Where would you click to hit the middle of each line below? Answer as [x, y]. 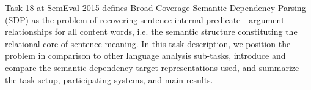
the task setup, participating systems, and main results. [109, 79]
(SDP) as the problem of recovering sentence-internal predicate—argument [145, 19]
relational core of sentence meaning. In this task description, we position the [148, 43]
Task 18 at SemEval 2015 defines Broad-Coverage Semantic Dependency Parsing [155, 7]
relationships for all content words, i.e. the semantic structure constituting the [151, 32]
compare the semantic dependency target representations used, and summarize [152, 67]
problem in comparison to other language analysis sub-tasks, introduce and [145, 55]
